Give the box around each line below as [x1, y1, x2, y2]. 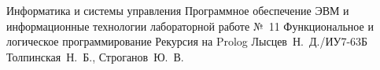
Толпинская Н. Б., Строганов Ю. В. [6, 48, 184, 64]
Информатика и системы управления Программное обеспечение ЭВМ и [6, 2, 349, 18]
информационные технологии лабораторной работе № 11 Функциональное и [6, 17, 374, 34]
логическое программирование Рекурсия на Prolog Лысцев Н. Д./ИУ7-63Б [6, 33, 368, 50]
